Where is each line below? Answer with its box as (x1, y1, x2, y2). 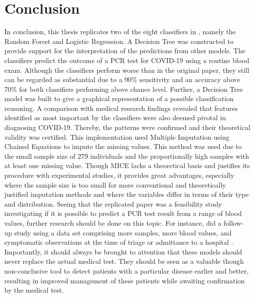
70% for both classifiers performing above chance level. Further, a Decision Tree (4, 84, 243, 94)
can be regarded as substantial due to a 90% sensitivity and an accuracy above (4, 74, 240, 85)
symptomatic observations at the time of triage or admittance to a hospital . (4, 237, 233, 247)
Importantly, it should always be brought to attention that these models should (4, 246, 242, 256)
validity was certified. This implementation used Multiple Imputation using (4, 131, 230, 142)
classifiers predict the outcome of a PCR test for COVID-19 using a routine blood (4, 55, 250, 65)
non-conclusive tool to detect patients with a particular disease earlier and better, (4, 265, 249, 276)
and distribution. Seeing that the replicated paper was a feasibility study (4, 198, 222, 209)
